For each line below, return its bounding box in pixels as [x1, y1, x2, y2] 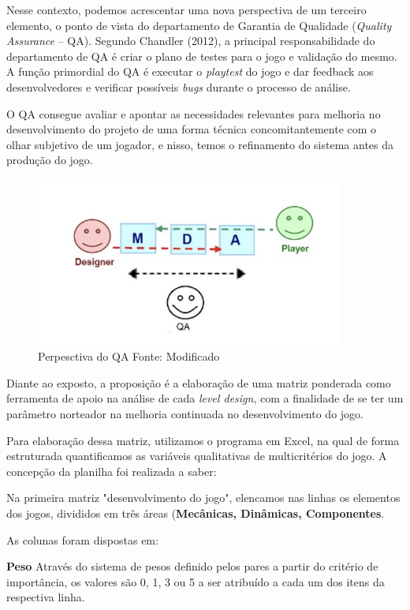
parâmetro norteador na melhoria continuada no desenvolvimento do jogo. [6, 406, 363, 422]
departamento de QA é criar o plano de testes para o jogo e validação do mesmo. [6, 47, 397, 64]
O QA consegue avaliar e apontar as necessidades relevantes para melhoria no [6, 105, 381, 122]
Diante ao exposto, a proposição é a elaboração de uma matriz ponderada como [6, 374, 391, 391]
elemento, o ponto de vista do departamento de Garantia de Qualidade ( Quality [6, 17, 392, 33]
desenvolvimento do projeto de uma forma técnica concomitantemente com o [6, 121, 377, 137]
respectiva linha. [6, 589, 85, 605]
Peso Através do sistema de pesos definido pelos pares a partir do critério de [6, 558, 378, 574]
